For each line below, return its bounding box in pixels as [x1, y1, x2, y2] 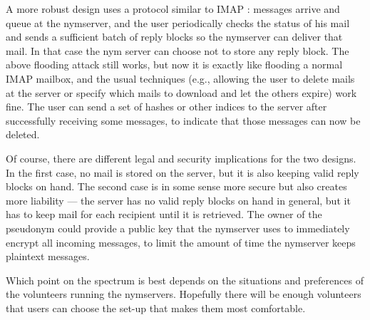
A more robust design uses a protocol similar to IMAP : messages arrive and [6, 1, 340, 16]
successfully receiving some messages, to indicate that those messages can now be [6, 113, 361, 128]
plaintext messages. [6, 249, 90, 264]
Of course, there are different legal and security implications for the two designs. [6, 150, 356, 165]
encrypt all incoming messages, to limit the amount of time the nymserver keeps [6, 234, 356, 249]
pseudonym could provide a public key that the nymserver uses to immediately [6, 220, 350, 235]
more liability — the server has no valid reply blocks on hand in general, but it [6, 192, 351, 207]
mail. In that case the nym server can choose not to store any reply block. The [6, 43, 349, 58]
